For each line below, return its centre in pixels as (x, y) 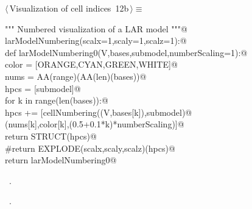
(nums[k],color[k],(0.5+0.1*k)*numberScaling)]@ (95, 124)
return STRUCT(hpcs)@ (51, 136)
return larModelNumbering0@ (61, 160)
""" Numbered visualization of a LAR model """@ (96, 28)
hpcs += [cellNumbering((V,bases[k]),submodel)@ (99, 112)
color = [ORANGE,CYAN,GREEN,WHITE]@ (91, 64)
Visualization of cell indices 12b (69, 8)
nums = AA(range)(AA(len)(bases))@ (76, 76)
